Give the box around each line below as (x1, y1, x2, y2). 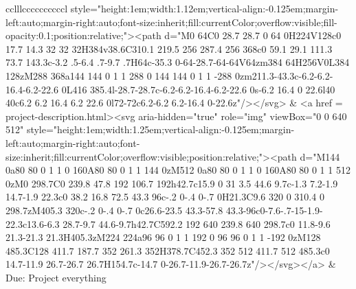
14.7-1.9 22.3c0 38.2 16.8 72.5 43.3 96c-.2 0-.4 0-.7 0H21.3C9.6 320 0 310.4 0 (5, 189, 324, 204)
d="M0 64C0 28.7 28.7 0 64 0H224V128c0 (164, 28, 342, 43)
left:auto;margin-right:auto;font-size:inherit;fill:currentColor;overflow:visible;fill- (5, 14, 337, 29)
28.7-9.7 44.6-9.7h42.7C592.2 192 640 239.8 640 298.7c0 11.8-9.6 (63, 216, 331, 231)
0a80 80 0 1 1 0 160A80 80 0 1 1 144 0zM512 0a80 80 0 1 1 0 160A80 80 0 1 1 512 (5, 163, 351, 177)
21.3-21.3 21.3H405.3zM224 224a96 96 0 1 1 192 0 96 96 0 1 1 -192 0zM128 (5, 230, 321, 244)
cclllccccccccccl (5, 1, 68, 15)
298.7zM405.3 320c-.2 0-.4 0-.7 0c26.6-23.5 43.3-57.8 (5, 203, 223, 217)
